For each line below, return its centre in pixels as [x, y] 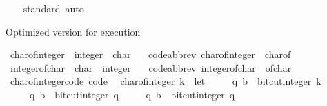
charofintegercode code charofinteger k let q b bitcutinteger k [166, 81]
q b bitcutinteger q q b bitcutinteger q [132, 94]
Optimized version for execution [73, 31]
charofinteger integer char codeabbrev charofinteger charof [150, 54]
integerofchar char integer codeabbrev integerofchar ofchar [151, 67]
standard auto [53, 8]
